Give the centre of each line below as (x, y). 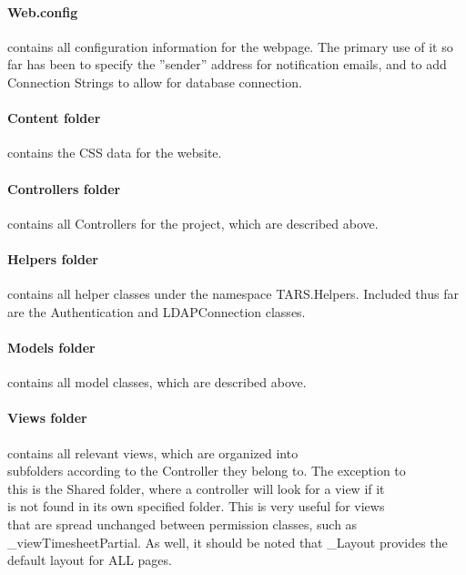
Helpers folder (53, 258)
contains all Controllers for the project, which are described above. (193, 223)
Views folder (47, 418)
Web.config (43, 11)
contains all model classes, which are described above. (157, 382)
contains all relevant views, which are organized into (153, 452)
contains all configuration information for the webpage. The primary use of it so (230, 46)
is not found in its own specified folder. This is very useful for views (196, 506)
